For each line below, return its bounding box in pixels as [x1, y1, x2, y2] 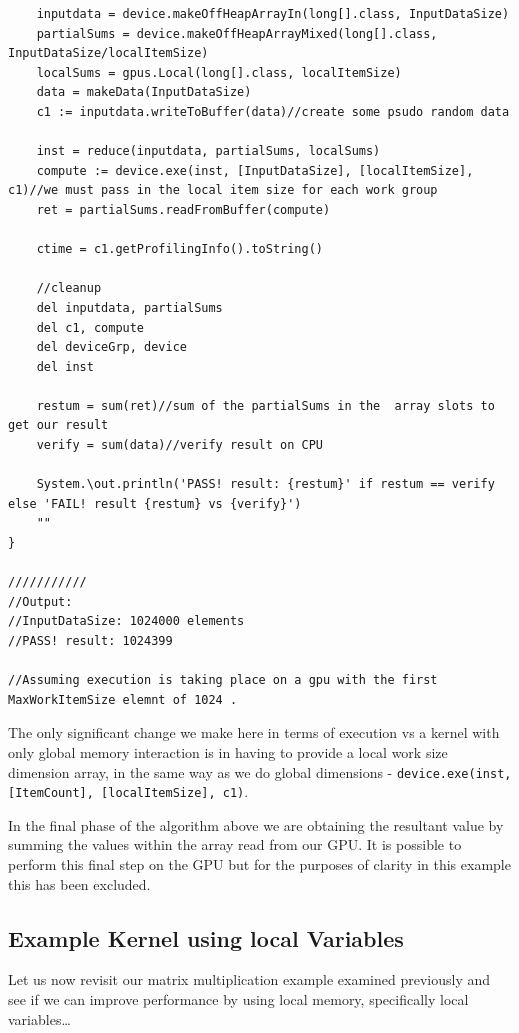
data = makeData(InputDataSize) [36, 85, 252, 100]
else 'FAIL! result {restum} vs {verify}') [8, 496, 302, 511]
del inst [36, 359, 94, 374]
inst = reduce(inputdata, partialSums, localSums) [36, 144, 381, 159]
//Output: [8, 594, 73, 609]
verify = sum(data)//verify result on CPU [36, 438, 323, 453]
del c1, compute [36, 320, 145, 335]
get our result [8, 418, 109, 433]
